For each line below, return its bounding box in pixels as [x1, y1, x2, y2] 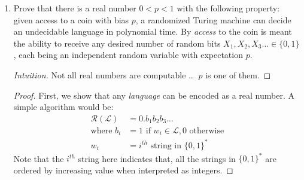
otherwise [189, 126, 224, 135]
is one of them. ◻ [205, 68, 271, 81]
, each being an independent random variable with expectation [13, 48, 243, 61]
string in [150, 141, 182, 150]
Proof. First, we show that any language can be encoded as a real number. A [13, 89, 294, 101]
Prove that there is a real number [13, 2, 136, 14]
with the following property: [177, 2, 280, 14]
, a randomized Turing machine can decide [135, 13, 291, 26]
